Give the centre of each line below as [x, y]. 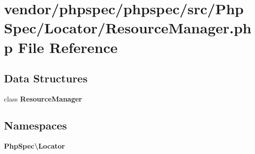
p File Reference [61, 47]
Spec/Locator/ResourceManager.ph [128, 28]
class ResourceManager [43, 98]
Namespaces [35, 125]
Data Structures [46, 78]
